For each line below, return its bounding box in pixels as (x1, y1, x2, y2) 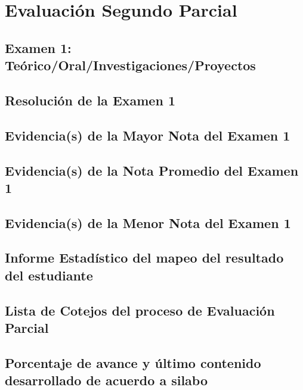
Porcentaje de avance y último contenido (5, 353, 261, 372)
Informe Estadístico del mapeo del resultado (5, 248, 284, 267)
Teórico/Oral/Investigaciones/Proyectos (5, 56, 256, 74)
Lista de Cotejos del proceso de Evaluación (5, 301, 275, 319)
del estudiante (5, 266, 93, 284)
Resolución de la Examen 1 (5, 91, 175, 109)
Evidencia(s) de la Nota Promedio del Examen (5, 161, 299, 179)
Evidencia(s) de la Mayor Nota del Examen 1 (5, 126, 290, 144)
